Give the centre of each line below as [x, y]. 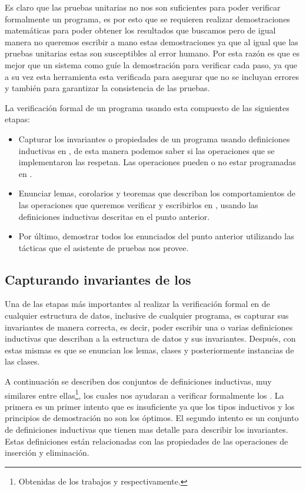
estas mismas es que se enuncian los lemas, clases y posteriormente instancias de [149, 350]
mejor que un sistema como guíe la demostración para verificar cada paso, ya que [151, 64]
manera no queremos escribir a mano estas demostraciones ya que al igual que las [152, 41]
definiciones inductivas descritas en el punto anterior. [114, 216]
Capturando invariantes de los [98, 279]
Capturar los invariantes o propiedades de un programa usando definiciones [154, 138]
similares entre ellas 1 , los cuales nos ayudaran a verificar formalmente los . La [144, 394]
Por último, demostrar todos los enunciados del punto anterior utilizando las [156, 236]
